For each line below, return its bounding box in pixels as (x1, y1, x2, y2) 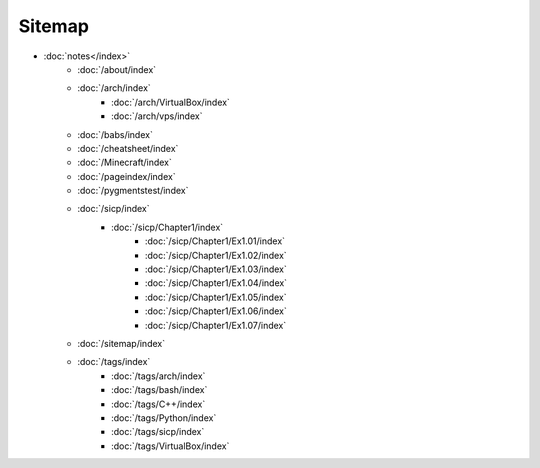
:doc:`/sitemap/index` (77, 337, 165, 349)
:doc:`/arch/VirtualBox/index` (111, 96, 230, 108)
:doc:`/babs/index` (77, 128, 154, 140)
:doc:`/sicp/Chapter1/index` (111, 221, 224, 233)
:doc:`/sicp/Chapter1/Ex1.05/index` (145, 291, 287, 303)
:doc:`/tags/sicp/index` (111, 426, 205, 438)
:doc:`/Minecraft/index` (77, 156, 172, 169)
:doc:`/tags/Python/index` (111, 411, 217, 424)
